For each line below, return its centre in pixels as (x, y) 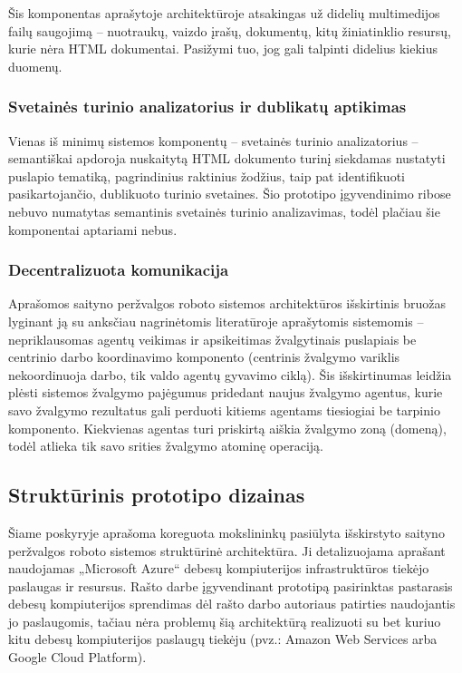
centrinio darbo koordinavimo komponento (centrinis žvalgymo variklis (204, 357)
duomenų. (35, 66)
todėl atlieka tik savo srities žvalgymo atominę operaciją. (166, 446)
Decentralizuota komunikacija (119, 270)
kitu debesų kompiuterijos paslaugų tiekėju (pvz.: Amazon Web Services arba (223, 639)
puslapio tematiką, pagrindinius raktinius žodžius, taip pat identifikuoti (207, 176)
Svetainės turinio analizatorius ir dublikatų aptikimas (207, 107)
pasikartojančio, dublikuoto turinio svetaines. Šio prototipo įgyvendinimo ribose (230, 194)
